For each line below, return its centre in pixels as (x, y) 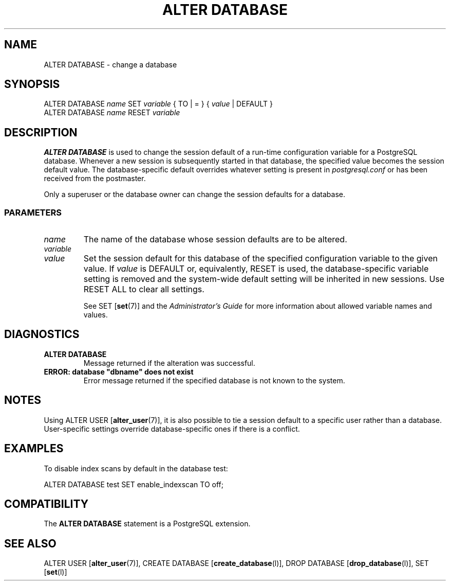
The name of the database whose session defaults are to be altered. (215, 240)
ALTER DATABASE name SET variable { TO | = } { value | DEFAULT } (158, 104)
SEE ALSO (30, 543)
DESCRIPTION (41, 132)
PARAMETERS (33, 212)
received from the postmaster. (95, 179)
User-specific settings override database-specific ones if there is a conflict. (172, 429)
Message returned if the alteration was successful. (169, 363)
